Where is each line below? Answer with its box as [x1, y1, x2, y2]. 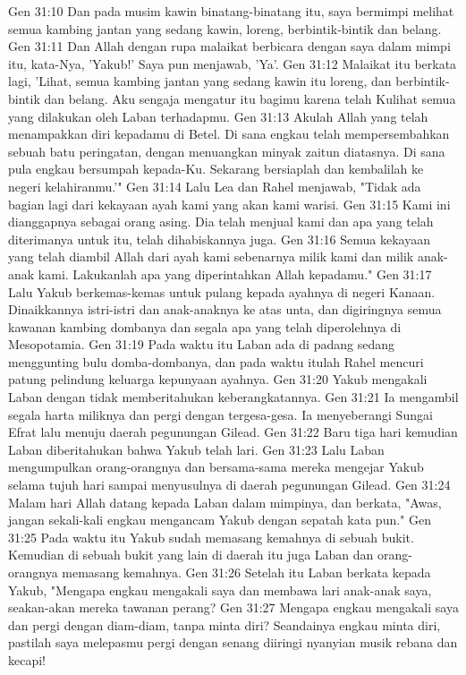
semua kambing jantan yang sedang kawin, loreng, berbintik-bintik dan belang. [8, 19, 442, 38]
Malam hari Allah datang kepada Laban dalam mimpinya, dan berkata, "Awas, [8, 492, 442, 511]
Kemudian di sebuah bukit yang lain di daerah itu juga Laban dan [8, 545, 374, 564]
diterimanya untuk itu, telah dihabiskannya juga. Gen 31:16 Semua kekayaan [8, 229, 430, 248]
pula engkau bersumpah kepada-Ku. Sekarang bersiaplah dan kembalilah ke [8, 159, 424, 178]
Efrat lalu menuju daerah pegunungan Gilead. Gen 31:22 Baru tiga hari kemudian [8, 423, 458, 441]
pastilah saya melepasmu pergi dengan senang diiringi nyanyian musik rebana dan [8, 633, 458, 652]
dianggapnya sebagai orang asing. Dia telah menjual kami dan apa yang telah [8, 212, 434, 231]
